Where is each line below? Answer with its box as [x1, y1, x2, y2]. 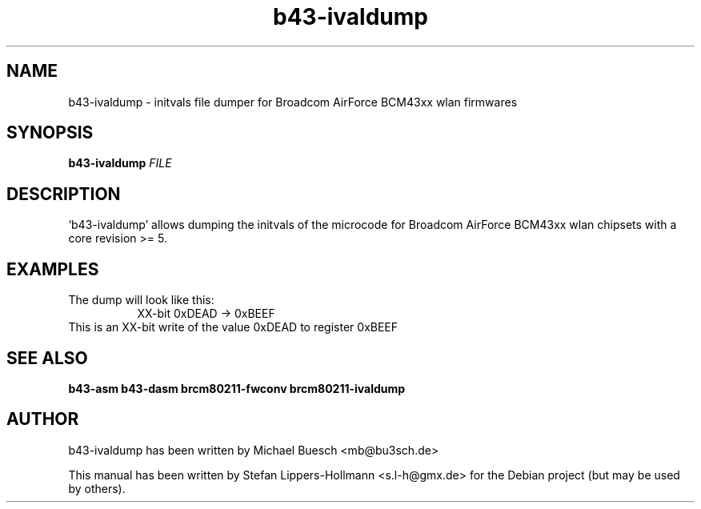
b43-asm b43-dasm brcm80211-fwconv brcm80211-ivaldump [68, 381, 406, 395]
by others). [68, 481, 126, 495]
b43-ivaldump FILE [68, 156, 172, 170]
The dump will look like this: [68, 293, 214, 307]
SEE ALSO [6, 347, 88, 368]
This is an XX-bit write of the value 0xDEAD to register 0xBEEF [68, 320, 399, 335]
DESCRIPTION [6, 183, 121, 204]
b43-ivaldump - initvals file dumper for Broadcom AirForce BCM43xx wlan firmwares [68, 94, 518, 109]
